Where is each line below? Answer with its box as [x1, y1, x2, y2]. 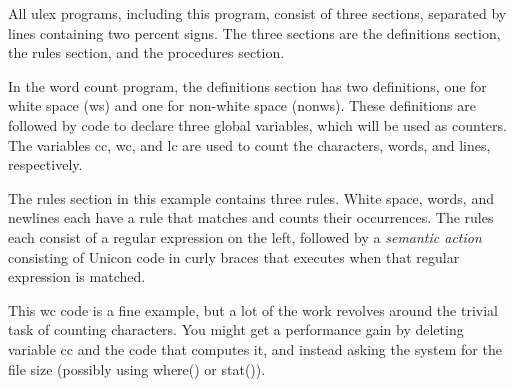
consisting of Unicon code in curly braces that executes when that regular [8, 246, 460, 267]
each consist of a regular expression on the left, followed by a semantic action [8, 226, 482, 247]
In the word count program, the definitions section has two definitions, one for [8, 75, 487, 96]
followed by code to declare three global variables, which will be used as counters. [8, 114, 507, 135]
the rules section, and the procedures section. [8, 42, 285, 63]
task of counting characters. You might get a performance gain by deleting [8, 319, 464, 340]
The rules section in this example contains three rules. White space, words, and [8, 187, 494, 208]
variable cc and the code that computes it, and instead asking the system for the [8, 338, 502, 359]
